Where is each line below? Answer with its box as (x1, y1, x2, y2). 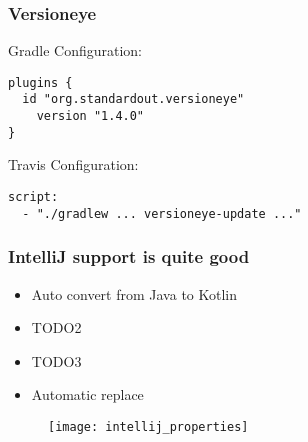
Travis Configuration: (8, 154, 139, 175)
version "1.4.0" (36, 109, 145, 124)
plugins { (8, 75, 73, 90)
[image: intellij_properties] (48, 419, 249, 434)
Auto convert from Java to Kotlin (31, 283, 238, 304)
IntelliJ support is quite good (8, 244, 250, 269)
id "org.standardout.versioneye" (22, 92, 245, 107)
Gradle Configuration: (8, 40, 142, 61)
